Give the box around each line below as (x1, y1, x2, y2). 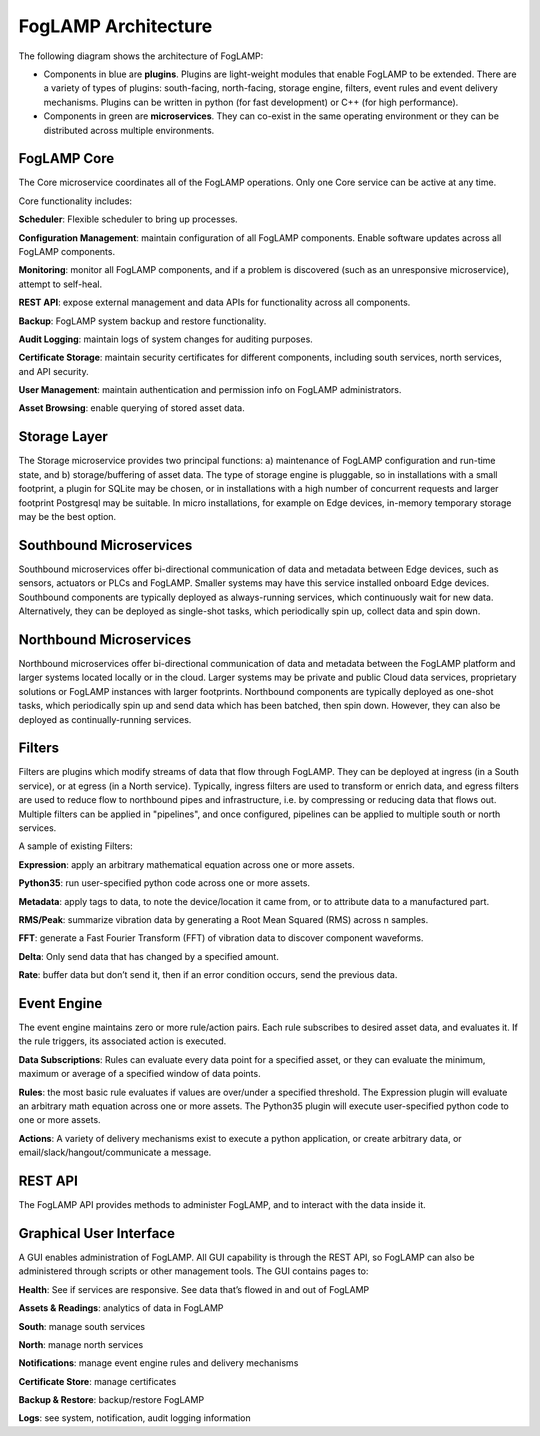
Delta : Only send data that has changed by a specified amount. (18, 950, 279, 962)
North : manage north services (18, 1338, 144, 1350)
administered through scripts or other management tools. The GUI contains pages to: (18, 1265, 369, 1277)
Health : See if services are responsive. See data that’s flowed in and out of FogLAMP (18, 1283, 370, 1295)
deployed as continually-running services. (18, 713, 192, 725)
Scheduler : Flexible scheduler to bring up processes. (18, 213, 239, 225)
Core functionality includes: (18, 195, 132, 207)
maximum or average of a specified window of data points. (18, 1068, 261, 1080)
